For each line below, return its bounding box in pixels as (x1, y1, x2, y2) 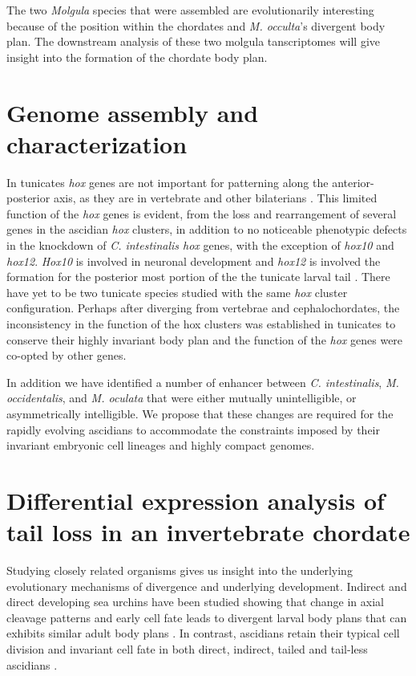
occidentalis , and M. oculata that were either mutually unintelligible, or (6, 389, 357, 406)
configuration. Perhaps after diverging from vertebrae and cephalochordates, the (6, 299, 400, 316)
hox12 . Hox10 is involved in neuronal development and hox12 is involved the (6, 252, 381, 269)
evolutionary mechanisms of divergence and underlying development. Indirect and (6, 577, 407, 594)
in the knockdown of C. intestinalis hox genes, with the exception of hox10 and (6, 237, 394, 254)
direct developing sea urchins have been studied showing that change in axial (6, 593, 384, 610)
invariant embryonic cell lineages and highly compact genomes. (6, 437, 315, 454)
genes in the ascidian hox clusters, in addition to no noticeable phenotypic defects (6, 221, 407, 238)
